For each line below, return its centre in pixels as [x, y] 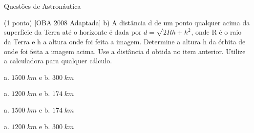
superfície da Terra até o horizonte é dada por [73, 32]
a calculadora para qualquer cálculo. [58, 61]
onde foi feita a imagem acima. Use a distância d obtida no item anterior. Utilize [125, 51]
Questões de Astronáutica [42, 6]
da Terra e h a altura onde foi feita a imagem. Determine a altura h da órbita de [125, 42]
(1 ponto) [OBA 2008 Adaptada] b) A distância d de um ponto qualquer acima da [127, 22]
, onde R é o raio [216, 32]
